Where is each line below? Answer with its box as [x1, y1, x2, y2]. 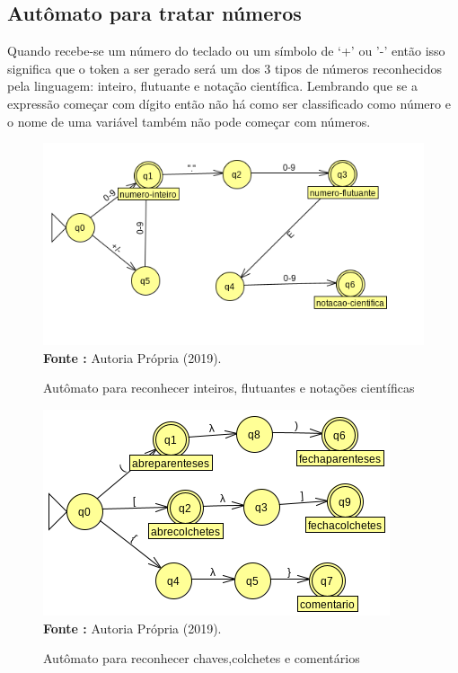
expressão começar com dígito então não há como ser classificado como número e [7, 93, 451, 112]
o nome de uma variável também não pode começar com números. [7, 111, 371, 130]
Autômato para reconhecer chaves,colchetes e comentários [43, 649, 360, 668]
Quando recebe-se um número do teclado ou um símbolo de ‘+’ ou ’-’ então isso [7, 41, 445, 60]
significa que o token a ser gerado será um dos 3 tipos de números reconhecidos [7, 58, 443, 77]
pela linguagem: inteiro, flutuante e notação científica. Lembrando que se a [7, 76, 418, 95]
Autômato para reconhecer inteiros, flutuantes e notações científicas [43, 378, 415, 397]
